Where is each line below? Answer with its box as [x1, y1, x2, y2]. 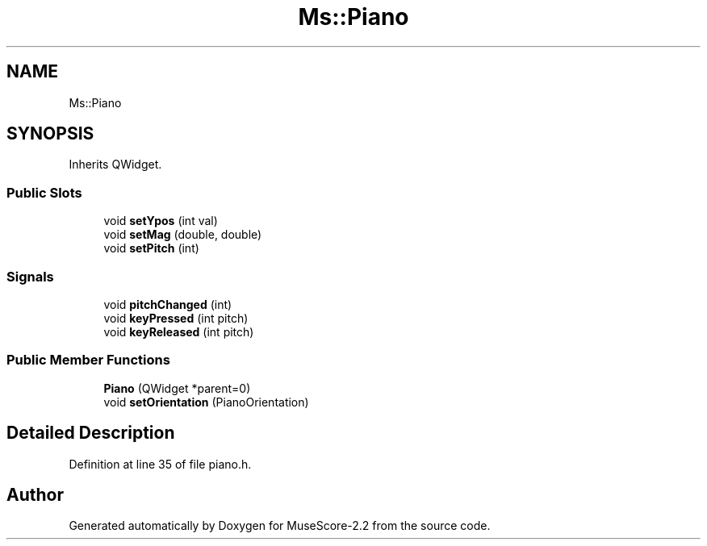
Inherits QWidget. [69, 157, 162, 172]
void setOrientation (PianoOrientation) [103, 394, 309, 409]
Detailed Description [6, 423, 175, 444]
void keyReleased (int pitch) [103, 324, 254, 339]
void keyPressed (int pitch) [103, 311, 249, 325]
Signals [6, 268, 54, 285]
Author [6, 484, 64, 505]
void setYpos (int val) [103, 214, 218, 228]
